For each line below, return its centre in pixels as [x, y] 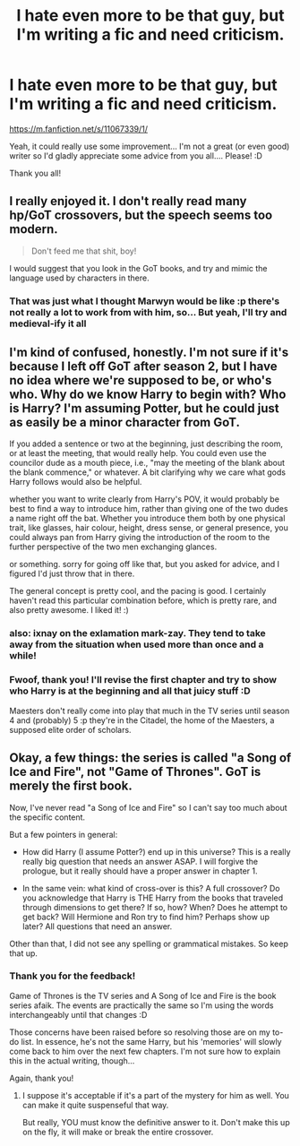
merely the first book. [71, 786]
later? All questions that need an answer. [97, 926]
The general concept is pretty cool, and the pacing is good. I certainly [138, 591]
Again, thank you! [42, 1078]
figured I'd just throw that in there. [72, 573]
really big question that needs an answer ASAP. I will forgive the [140, 861]
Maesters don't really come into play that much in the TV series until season [150, 711]
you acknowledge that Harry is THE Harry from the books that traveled [153, 898]
